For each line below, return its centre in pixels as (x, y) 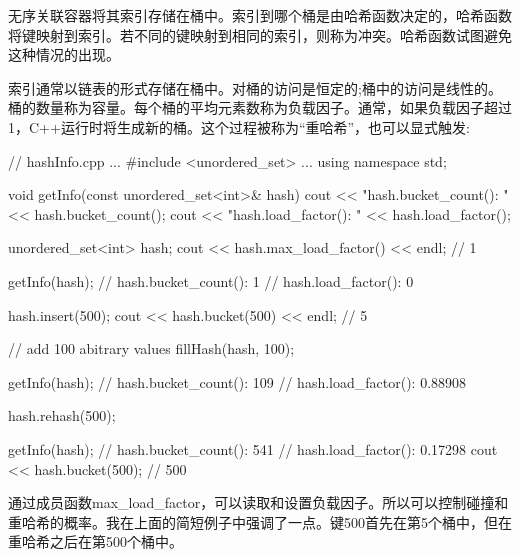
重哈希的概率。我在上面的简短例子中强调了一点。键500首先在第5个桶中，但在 (260, 521)
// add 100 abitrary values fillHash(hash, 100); (151, 348)
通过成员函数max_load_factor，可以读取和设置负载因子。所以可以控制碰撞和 (258, 502)
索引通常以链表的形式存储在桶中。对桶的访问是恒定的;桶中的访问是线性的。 (255, 87)
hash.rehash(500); (62, 415)
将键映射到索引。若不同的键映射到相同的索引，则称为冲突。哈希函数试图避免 (260, 34)
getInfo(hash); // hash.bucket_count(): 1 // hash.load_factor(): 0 (211, 280)
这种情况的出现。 (64, 54)
